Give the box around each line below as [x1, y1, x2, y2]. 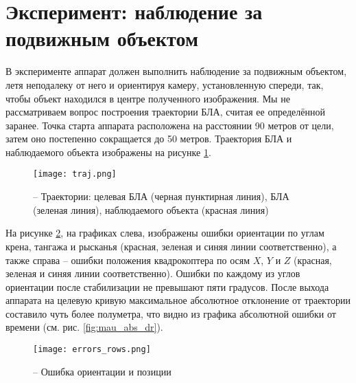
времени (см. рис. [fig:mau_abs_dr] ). [5, 320, 163, 334]
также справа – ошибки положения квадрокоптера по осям [5, 252, 250, 267]
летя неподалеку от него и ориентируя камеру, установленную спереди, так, [5, 77, 324, 91]
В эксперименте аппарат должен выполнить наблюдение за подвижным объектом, [5, 64, 347, 78]
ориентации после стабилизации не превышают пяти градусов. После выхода [5, 279, 329, 294]
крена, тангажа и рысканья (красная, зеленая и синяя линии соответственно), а [5, 239, 337, 253]
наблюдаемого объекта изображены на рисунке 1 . [5, 144, 211, 159]
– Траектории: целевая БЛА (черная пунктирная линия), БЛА [33, 189, 289, 204]
